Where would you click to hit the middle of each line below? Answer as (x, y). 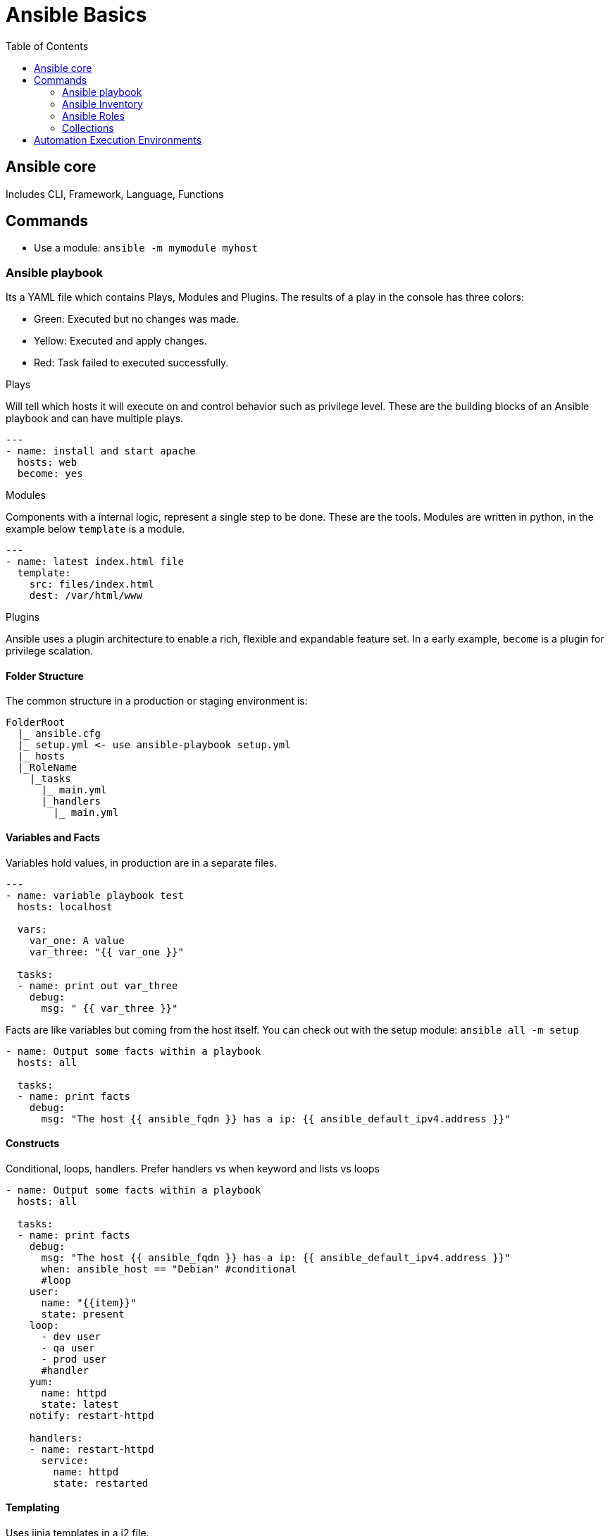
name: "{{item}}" (89, 1302)
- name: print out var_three (98, 985)
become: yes (50, 474)
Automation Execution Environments (118, 140)
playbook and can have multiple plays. (95, 419)
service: (65, 1460)
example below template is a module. (95, 529)
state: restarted (101, 1483)
